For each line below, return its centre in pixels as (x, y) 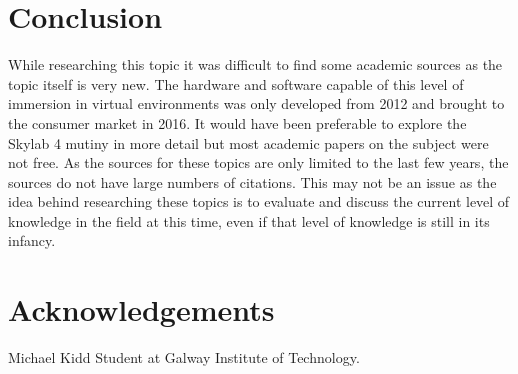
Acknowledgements (141, 309)
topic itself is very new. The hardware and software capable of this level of (236, 83)
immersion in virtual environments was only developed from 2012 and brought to (256, 103)
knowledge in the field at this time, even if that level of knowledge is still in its (249, 220)
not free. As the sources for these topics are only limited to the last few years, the (258, 162)
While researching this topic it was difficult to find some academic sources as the (255, 64)
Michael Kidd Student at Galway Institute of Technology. (184, 357)
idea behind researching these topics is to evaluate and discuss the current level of (259, 201)
